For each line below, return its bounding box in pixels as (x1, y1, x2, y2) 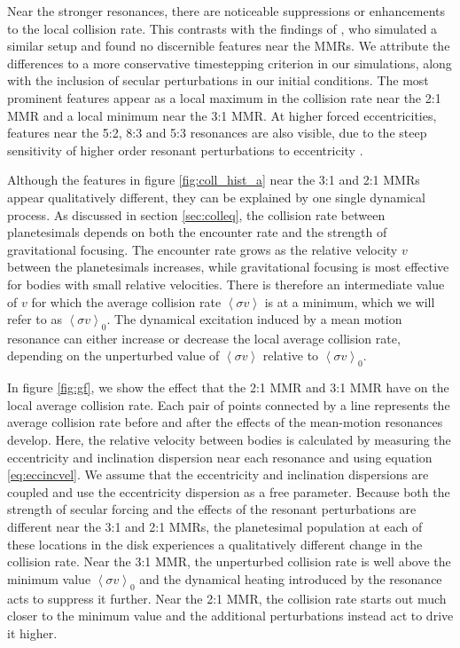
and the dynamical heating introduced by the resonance (139, 569, 442, 588)
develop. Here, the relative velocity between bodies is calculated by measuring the (7, 431, 451, 449)
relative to (262, 346, 319, 365)
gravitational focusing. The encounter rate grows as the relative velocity (7, 240, 398, 258)
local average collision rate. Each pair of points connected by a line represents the (7, 395, 450, 414)
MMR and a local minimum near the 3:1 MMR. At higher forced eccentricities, (7, 106, 437, 124)
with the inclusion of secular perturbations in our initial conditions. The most (7, 71, 429, 90)
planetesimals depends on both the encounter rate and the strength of (7, 223, 387, 241)
